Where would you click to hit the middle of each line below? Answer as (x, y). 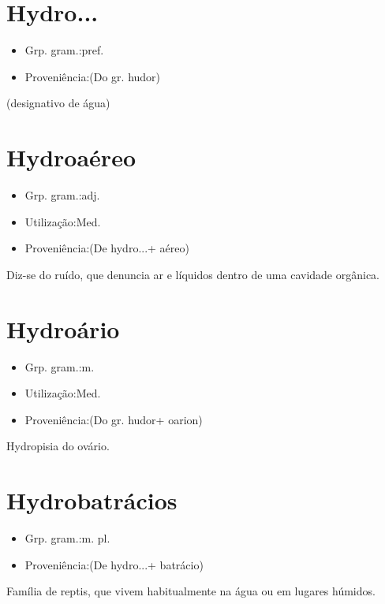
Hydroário (63, 328)
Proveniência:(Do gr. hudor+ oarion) (114, 419)
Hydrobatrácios (92, 500)
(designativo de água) (58, 103)
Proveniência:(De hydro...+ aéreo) (107, 248)
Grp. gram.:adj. (62, 195)
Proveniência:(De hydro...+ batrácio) (114, 564)
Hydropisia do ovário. (58, 446)
